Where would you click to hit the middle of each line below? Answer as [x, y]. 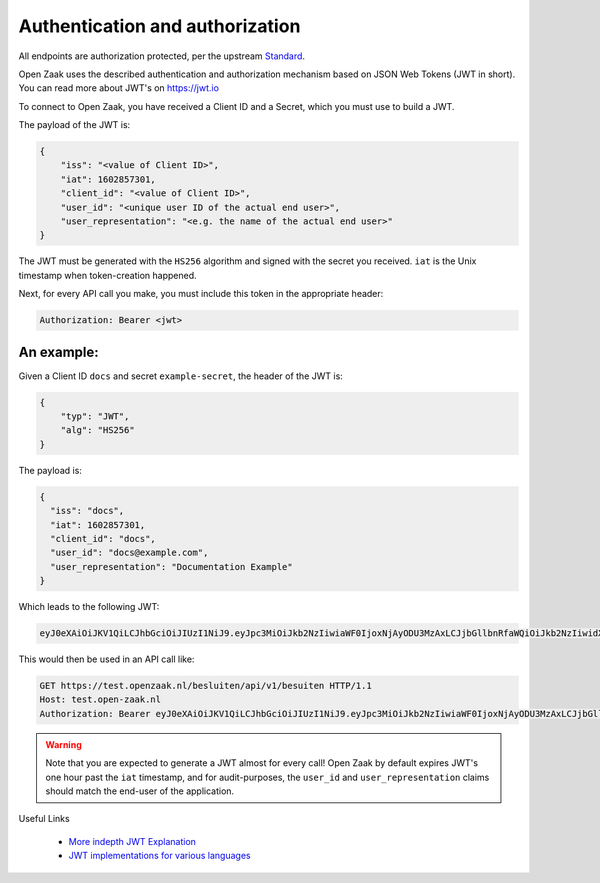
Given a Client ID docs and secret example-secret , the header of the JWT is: [181, 376]
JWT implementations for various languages [159, 856]
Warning [63, 744]
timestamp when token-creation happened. [107, 275]
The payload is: [50, 470]
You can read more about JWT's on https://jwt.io [119, 88]
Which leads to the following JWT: [89, 607]
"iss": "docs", [87, 511]
